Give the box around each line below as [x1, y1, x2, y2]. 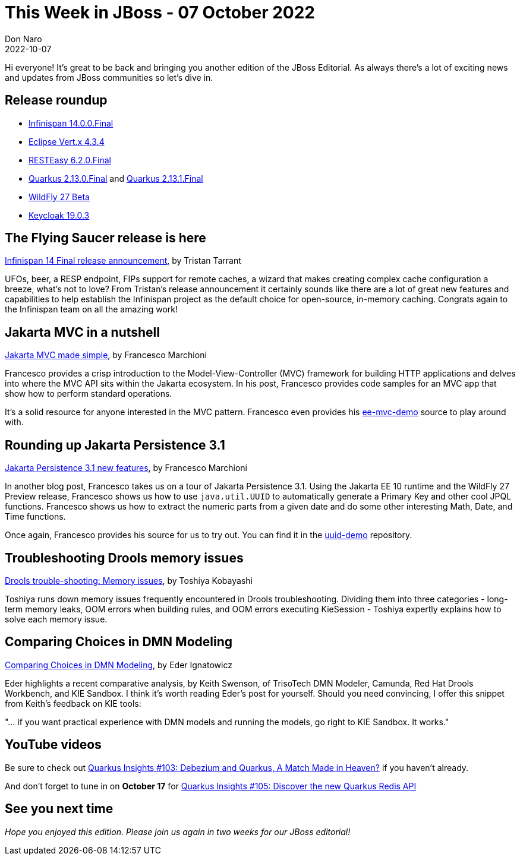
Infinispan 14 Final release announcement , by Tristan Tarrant [5, 255, 241, 266]
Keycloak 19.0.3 [29, 210, 90, 220]
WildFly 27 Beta [29, 191, 90, 202]
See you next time [5, 801, 114, 817]
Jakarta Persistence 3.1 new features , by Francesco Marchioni [5, 463, 248, 473]
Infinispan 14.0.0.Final [29, 118, 114, 128]
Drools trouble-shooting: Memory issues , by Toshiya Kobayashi [5, 575, 253, 586]
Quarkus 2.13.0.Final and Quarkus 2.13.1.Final [29, 173, 203, 184]
